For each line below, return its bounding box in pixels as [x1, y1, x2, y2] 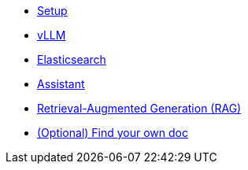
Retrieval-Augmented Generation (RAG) [37, 102, 242, 115]
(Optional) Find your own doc [37, 126, 189, 139]
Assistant [37, 77, 85, 91]
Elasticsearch [37, 53, 106, 66]
